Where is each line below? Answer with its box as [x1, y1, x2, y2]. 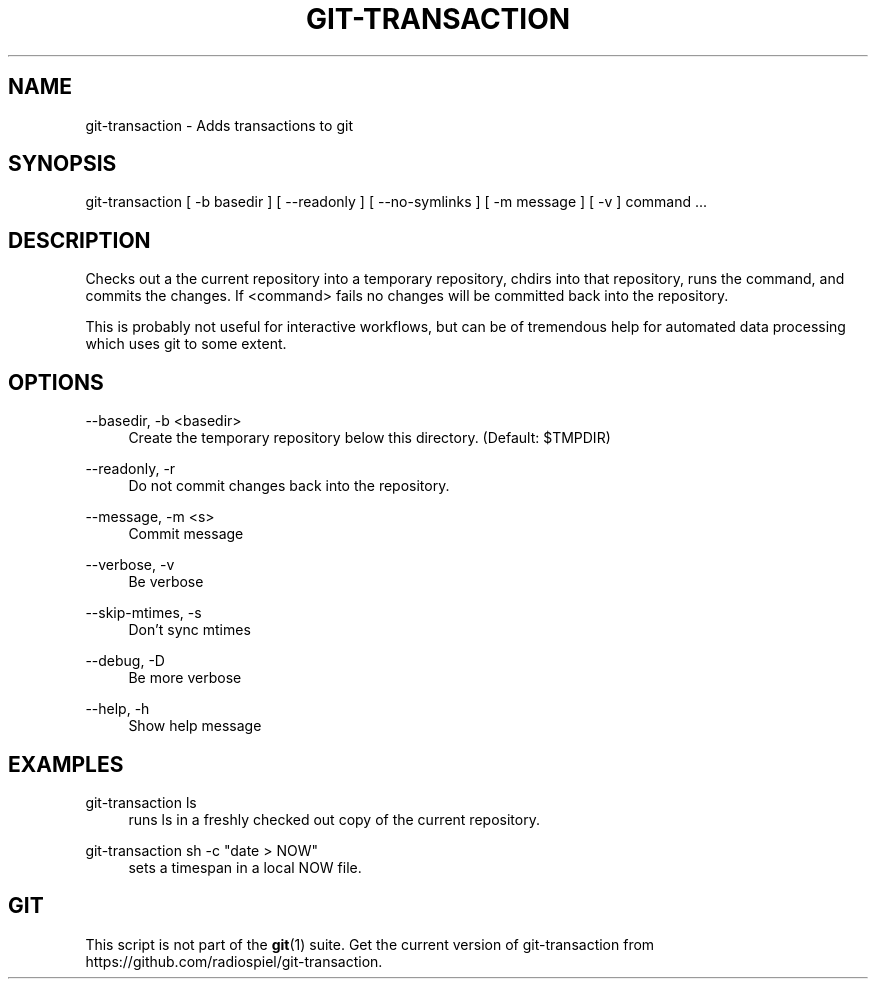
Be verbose [128, 573, 204, 591]
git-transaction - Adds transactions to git [85, 116, 353, 134]
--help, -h [85, 700, 150, 718]
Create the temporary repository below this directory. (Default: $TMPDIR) [128, 429, 611, 447]
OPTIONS [8, 369, 104, 395]
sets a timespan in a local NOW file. [128, 858, 362, 876]
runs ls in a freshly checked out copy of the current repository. [128, 810, 540, 828]
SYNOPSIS [8, 151, 117, 177]
